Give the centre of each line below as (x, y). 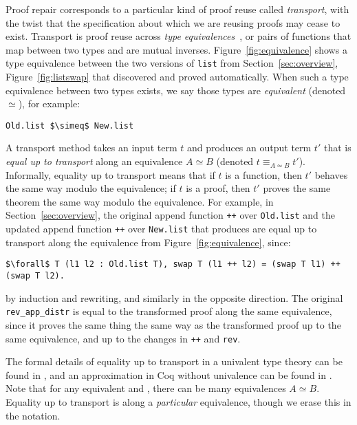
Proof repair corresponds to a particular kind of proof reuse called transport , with (177, 9)
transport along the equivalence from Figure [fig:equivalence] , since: (148, 242)
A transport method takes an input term (91, 148)
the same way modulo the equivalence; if (91, 188)
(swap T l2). (35, 276)
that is (337, 148)
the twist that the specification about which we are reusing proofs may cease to (173, 22)
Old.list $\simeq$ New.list (70, 126)
